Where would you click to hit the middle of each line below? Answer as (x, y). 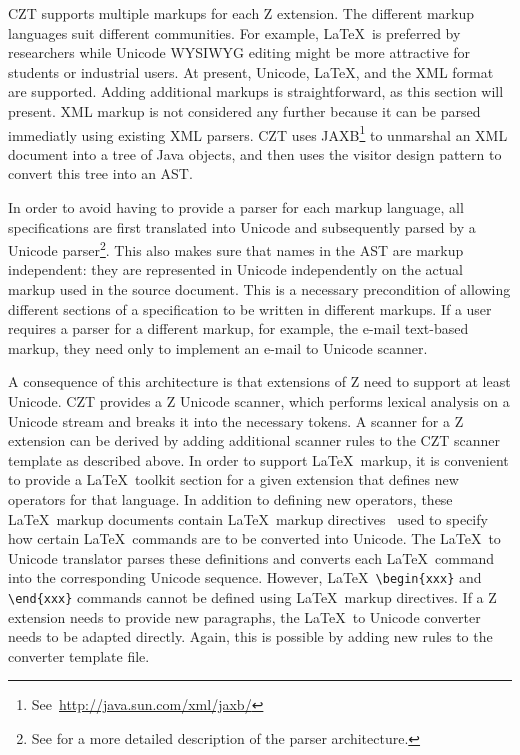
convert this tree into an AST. (100, 173)
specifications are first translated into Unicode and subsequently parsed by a (242, 226)
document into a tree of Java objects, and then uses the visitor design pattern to (255, 153)
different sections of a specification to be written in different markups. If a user (250, 308)
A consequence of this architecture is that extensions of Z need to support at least (259, 381)
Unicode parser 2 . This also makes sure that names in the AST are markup (236, 248)
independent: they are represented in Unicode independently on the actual (235, 269)
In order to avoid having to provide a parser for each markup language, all (236, 207)
